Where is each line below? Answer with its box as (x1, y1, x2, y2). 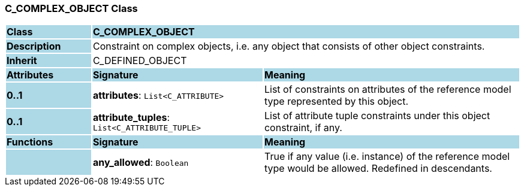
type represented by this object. (264, 95, 409, 108)
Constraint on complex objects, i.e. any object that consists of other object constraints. (92, 40, 485, 53)
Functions (7, 136, 53, 148)
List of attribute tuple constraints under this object (264, 110, 490, 122)
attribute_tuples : (92, 111, 170, 123)
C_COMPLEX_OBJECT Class (5, 2, 138, 14)
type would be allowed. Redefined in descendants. (264, 162, 492, 175)
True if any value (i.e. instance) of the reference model (264, 150, 510, 163)
